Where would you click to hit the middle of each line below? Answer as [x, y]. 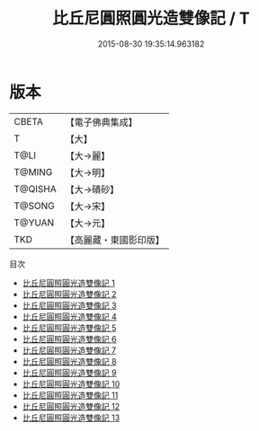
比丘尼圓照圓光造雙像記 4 [69, 316]
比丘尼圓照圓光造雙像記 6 [69, 339]
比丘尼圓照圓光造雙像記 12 [71, 406]
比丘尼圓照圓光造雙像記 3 [69, 305]
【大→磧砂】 [92, 189]
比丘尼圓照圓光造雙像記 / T [151, 18]
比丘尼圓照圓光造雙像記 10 [71, 383]
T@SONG [35, 206]
